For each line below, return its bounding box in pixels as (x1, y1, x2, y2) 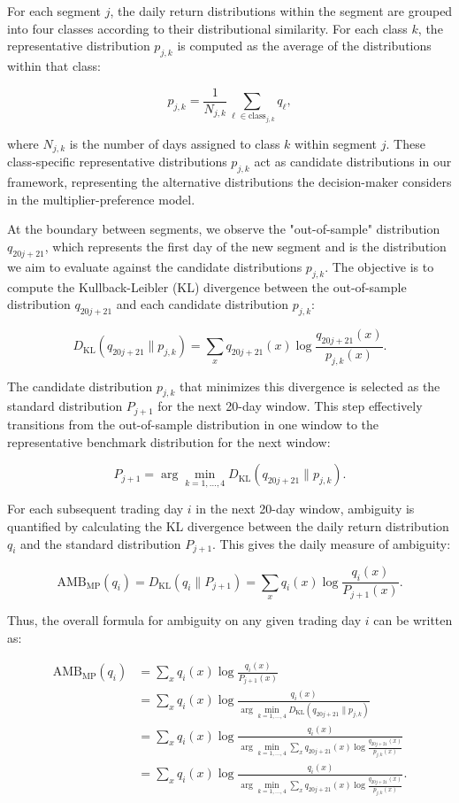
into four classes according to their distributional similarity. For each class (7, 19, 408, 37)
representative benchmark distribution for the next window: (7, 432, 331, 451)
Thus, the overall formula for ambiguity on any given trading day (7, 610, 362, 629)
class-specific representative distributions (7, 152, 227, 171)
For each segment (7, 2, 102, 19)
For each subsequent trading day (7, 499, 184, 518)
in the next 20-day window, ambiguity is (195, 499, 415, 518)
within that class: (7, 56, 101, 74)
